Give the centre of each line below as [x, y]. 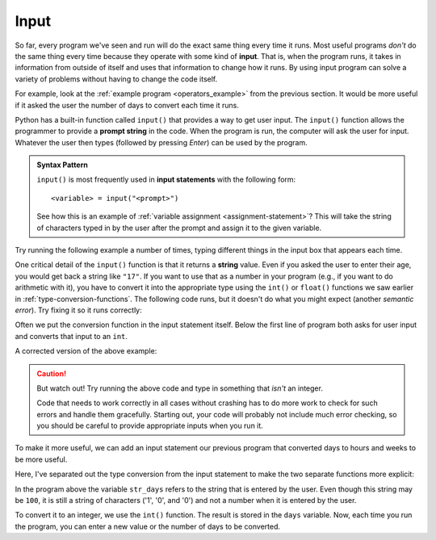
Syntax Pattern [62, 165]
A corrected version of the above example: [86, 351]
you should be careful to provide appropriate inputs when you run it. [150, 426]
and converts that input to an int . [71, 336]
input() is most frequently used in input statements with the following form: [166, 180]
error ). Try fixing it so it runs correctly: [79, 310]
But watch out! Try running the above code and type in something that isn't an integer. [180, 388]
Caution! [52, 373]
